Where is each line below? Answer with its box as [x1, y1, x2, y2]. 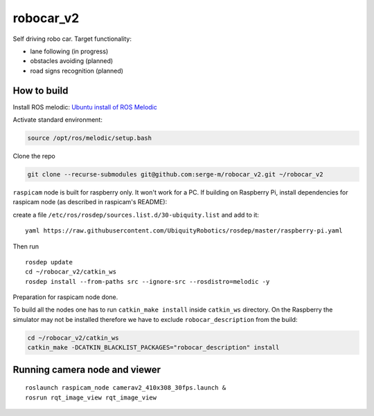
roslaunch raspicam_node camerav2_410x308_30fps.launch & [25, 384, 226, 392]
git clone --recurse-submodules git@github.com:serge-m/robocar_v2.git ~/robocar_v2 [27, 170, 323, 178]
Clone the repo [12, 152, 55, 160]
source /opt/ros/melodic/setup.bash [27, 134, 152, 142]
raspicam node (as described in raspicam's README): [12, 198, 168, 206]
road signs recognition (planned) [30, 66, 124, 75]
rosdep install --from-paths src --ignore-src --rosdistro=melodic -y [25, 278, 270, 285]
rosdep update [25, 258, 73, 266]
